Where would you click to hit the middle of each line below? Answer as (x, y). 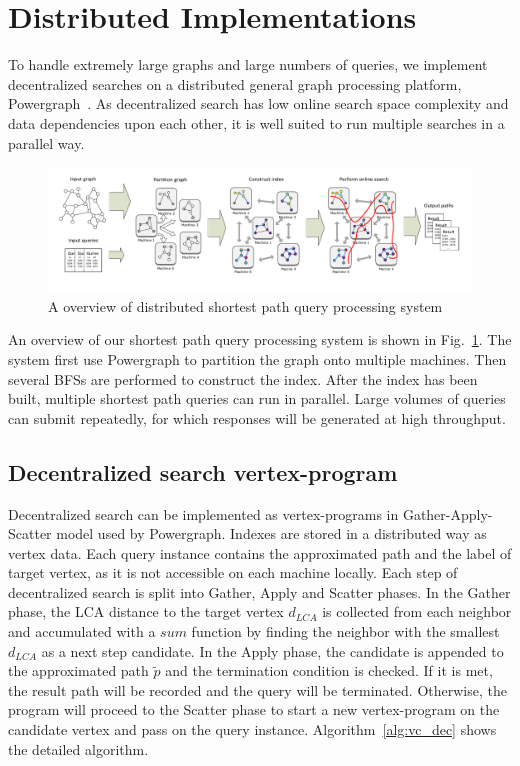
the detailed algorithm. (78, 748)
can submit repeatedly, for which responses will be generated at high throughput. (257, 417)
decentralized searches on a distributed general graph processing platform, (235, 83)
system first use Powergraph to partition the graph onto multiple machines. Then (257, 358)
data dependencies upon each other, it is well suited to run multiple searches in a (256, 122)
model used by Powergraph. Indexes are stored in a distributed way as (271, 533)
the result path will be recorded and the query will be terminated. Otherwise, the (257, 689)
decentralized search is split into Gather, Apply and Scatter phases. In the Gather (259, 591)
